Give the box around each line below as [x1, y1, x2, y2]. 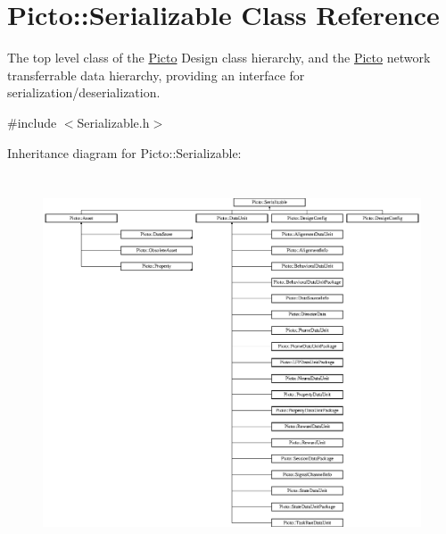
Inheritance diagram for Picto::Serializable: [7, 143, 242, 162]
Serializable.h [77, 113, 150, 131]
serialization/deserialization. [7, 83, 161, 102]
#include [7, 113, 57, 131]
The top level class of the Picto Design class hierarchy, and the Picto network [7, 48, 431, 67]
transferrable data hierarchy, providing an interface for [7, 65, 305, 84]
